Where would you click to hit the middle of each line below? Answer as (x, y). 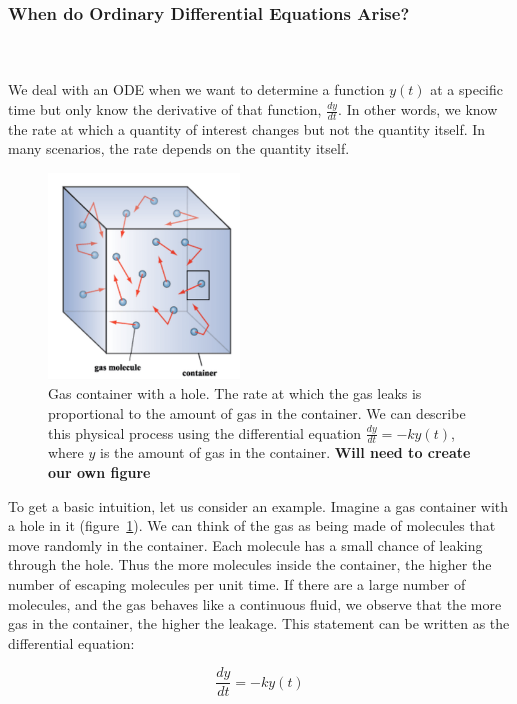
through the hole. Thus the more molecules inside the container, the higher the (250, 564)
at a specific (466, 89)
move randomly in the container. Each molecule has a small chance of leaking (245, 544)
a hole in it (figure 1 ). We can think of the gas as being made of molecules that (252, 525)
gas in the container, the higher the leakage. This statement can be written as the (259, 623)
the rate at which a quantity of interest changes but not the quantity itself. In (247, 128)
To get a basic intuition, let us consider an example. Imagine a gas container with (258, 505)
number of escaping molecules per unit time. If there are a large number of (237, 584)
